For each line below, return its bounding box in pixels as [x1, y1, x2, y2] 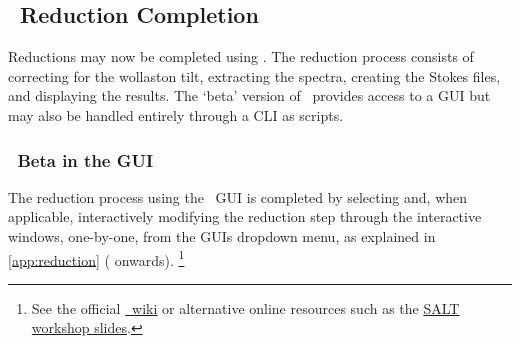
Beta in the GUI [17, 147, 154, 172]
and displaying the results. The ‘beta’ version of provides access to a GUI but [8, 85, 491, 106]
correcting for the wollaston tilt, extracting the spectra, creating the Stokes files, [8, 65, 501, 86]
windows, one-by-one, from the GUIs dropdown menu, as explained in [8, 225, 436, 246]
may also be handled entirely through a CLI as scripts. [8, 104, 344, 125]
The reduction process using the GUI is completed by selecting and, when [8, 186, 468, 207]
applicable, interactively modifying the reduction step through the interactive [8, 206, 482, 227]
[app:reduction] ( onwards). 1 [8, 246, 185, 270]
